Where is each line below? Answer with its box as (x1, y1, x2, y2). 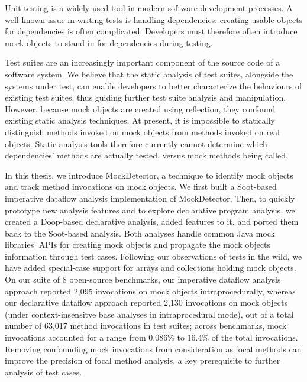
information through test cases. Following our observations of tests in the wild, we (5, 250, 302, 262)
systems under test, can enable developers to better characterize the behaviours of (5, 79, 302, 92)
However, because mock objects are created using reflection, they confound (5, 102, 276, 115)
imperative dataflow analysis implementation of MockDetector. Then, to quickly (5, 192, 295, 204)
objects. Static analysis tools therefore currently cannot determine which (5, 137, 267, 150)
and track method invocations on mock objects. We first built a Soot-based (5, 180, 277, 193)
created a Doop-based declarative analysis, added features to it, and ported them (5, 215, 299, 228)
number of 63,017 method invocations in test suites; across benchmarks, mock (5, 319, 287, 332)
